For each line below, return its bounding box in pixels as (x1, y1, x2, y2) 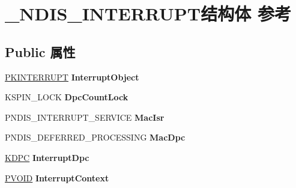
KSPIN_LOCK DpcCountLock (5, 91, 128, 103)
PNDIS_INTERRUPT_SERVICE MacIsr (5, 111, 165, 123)
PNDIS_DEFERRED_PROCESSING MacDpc (5, 131, 186, 144)
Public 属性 (5, 42, 76, 61)
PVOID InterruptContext (5, 171, 109, 184)
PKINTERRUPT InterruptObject (5, 70, 139, 83)
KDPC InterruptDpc (5, 151, 89, 163)
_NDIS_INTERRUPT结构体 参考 (5, 1, 291, 26)
